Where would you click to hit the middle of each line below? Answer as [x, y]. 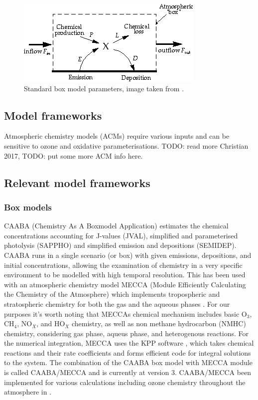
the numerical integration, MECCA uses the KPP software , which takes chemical [129, 343]
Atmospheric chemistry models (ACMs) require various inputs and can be [117, 136]
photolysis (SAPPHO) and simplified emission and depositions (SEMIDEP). [120, 245]
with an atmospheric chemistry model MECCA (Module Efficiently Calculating [125, 284]
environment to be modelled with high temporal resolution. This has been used [125, 275]
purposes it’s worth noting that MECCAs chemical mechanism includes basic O [126, 313]
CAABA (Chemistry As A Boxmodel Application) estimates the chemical [116, 226]
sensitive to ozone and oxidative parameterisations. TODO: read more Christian [126, 145]
